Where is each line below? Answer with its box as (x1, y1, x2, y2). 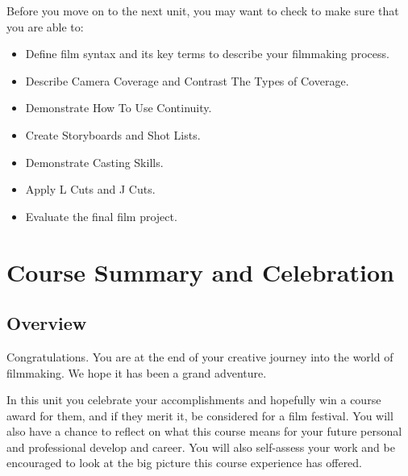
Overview (6, 311, 87, 336)
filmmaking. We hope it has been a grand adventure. (6, 364, 267, 381)
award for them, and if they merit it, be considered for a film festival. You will (6, 407, 393, 424)
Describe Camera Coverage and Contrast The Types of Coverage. (25, 72, 349, 89)
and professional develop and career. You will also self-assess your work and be (6, 438, 395, 455)
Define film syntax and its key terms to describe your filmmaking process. (25, 45, 389, 62)
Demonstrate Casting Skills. (25, 153, 164, 170)
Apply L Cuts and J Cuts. (25, 181, 156, 198)
